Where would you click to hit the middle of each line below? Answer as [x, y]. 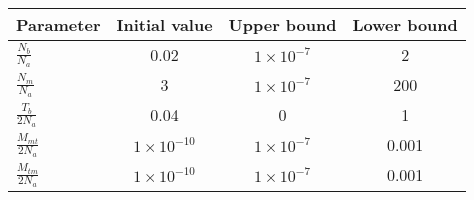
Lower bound [405, 24]
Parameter [58, 24]
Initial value [164, 24]
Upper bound [282, 24]
